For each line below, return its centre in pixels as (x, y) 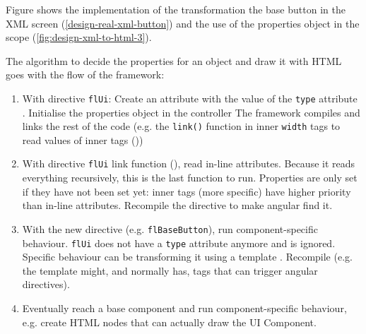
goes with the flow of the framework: (85, 74)
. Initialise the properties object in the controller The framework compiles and (191, 112)
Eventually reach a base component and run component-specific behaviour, (184, 308)
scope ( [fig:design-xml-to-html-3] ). (79, 37)
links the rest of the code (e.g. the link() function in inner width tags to (181, 126)
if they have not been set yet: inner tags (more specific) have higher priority (187, 191)
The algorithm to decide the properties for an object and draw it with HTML (174, 60)
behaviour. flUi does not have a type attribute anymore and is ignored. (179, 243)
